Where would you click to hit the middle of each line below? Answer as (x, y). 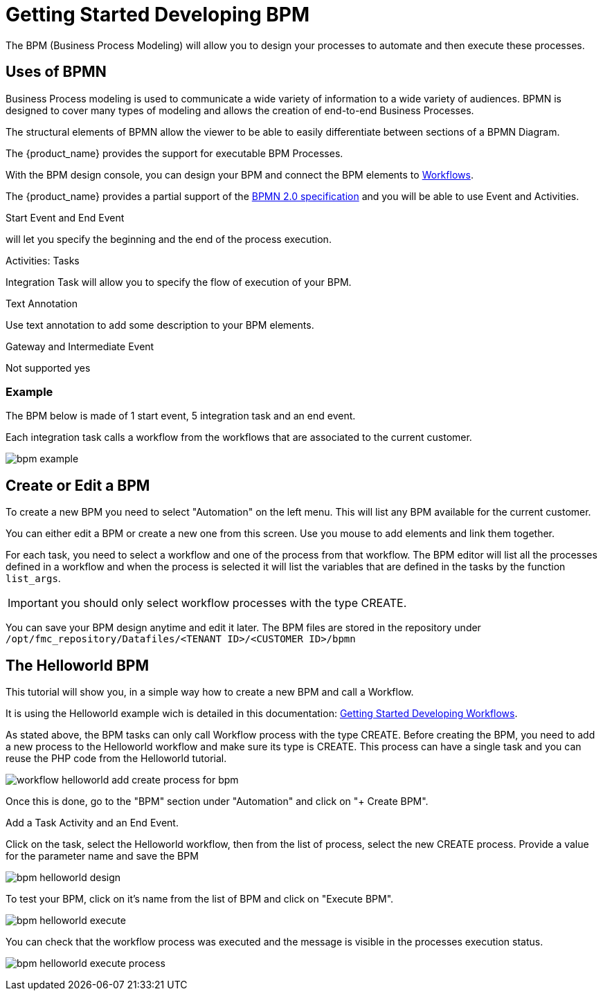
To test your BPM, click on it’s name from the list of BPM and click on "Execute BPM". (200, 899)
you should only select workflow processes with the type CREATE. (234, 603)
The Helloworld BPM (78, 665)
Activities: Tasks (43, 260)
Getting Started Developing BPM (157, 15)
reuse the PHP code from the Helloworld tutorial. (116, 759)
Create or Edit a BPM (78, 485)
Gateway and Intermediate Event (80, 346)
